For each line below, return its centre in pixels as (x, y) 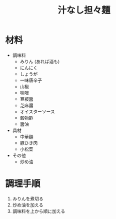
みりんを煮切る (28, 198)
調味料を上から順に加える (39, 211)
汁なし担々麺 (84, 10)
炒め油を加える (28, 205)
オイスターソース (37, 111)
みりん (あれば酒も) (40, 61)
